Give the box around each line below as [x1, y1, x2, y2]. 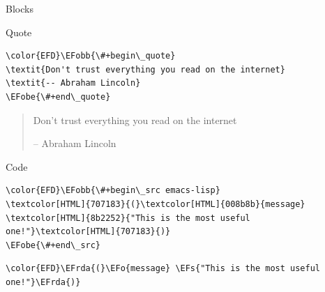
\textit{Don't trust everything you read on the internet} [6, 64, 285, 75]
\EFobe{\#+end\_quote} [6, 91, 111, 102]
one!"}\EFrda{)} [6, 277, 81, 287]
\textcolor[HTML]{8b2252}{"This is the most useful [6, 213, 250, 223]
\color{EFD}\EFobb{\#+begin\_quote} [6, 51, 176, 61]
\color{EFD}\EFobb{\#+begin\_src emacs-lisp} [6, 185, 220, 196]
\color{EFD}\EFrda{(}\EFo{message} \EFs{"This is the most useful [6, 263, 321, 274]
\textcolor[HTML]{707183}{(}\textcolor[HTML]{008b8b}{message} [6, 199, 305, 209]
